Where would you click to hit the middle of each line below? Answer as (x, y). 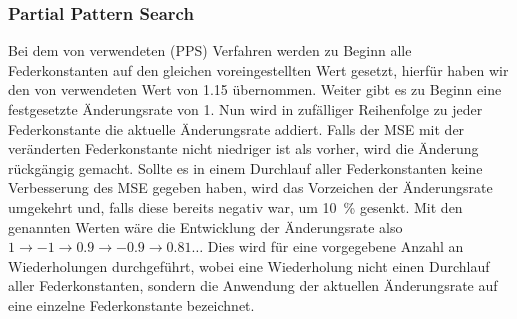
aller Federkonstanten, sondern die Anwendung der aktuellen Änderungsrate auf (253, 285)
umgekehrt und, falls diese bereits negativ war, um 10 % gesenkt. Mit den (235, 206)
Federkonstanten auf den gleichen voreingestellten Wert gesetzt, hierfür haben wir (258, 69)
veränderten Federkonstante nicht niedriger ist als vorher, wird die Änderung (243, 148)
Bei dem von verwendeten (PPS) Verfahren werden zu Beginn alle (210, 50)
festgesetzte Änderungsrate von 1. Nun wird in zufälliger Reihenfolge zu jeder (245, 109)
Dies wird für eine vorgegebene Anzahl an (335, 246)
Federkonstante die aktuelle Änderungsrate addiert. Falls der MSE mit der (236, 128)
